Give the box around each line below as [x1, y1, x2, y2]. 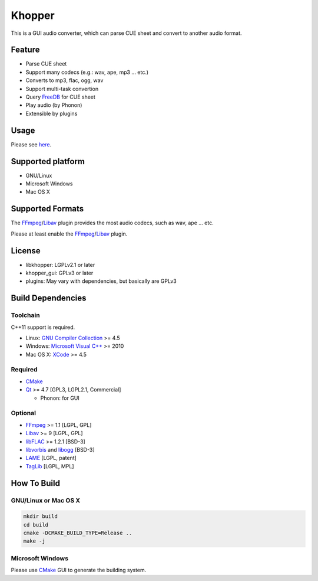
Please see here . [11, 141, 52, 148]
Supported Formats [11, 204, 84, 214]
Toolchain [11, 311, 41, 319]
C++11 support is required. [11, 324, 75, 331]
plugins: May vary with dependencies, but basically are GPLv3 [25, 278, 177, 285]
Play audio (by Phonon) [25, 102, 82, 109]
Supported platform [11, 156, 85, 167]
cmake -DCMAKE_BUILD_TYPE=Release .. [23, 530, 132, 537]
